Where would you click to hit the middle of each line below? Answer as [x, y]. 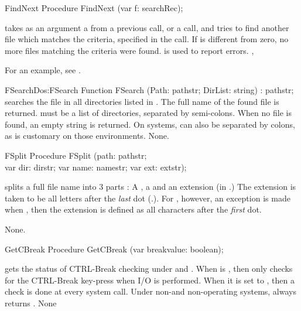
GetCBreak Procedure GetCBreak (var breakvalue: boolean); [114, 249]
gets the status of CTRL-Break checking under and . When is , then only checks [149, 269]
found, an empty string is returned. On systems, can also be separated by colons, [150, 124]
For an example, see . [43, 70]
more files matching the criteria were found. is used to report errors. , [129, 50]
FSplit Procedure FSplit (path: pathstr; [76, 155]
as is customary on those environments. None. [87, 136]
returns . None [31, 303]
